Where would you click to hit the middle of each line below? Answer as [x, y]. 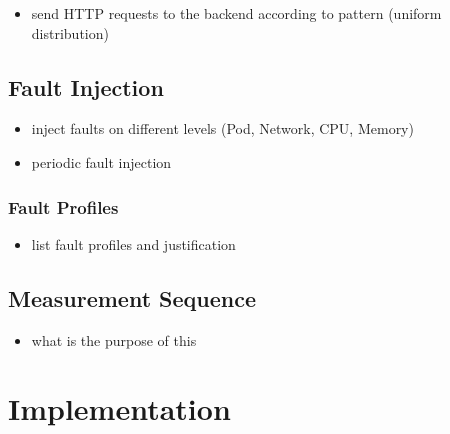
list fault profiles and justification [133, 243]
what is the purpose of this [114, 339]
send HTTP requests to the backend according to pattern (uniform [236, 13]
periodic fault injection [101, 161]
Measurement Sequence [132, 297]
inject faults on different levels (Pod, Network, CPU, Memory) [222, 128]
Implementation [119, 408]
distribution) [70, 32]
